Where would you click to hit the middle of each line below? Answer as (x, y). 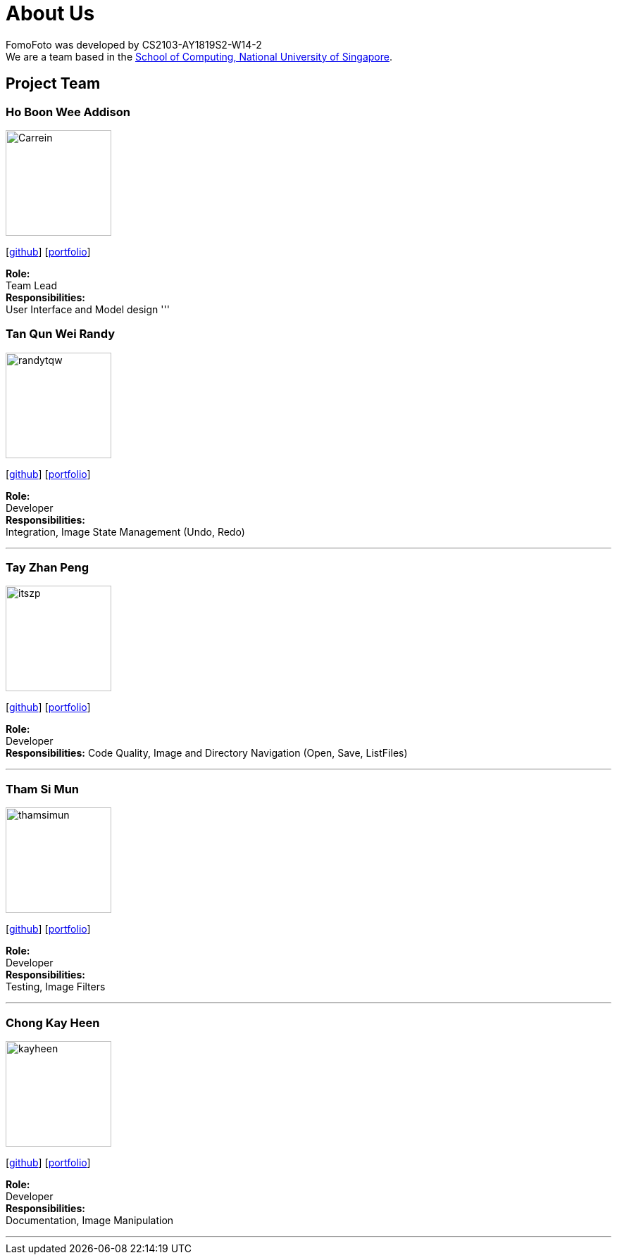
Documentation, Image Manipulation (90, 1220)
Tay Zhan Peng (47, 568)
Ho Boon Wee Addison (68, 112)
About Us (50, 13)
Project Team (53, 84)
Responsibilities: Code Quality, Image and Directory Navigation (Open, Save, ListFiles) (207, 753)
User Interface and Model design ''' (88, 309)
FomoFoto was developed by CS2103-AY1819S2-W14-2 (134, 44)
